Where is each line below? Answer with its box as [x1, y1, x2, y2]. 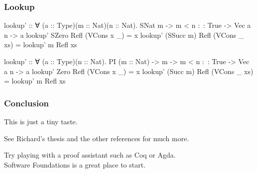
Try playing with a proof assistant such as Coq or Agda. [4, 150, 176, 160]
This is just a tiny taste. [4, 116, 78, 126]
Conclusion [4, 96, 49, 109]
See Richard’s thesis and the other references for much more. [4, 133, 189, 143]
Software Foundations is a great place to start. [4, 159, 146, 170]
